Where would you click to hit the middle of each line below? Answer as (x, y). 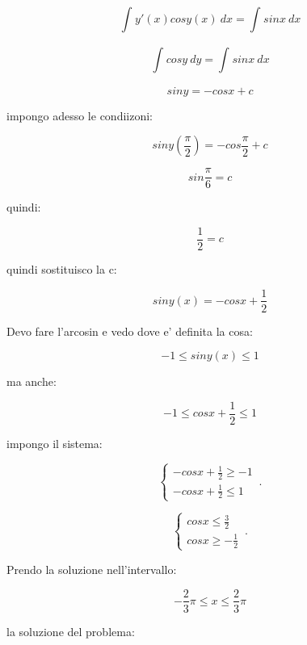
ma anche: (32, 381)
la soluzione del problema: (71, 631)
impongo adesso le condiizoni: (80, 115)
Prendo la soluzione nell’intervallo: (92, 569)
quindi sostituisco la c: (62, 268)
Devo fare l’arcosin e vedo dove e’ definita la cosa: (130, 331)
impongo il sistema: (55, 443)
